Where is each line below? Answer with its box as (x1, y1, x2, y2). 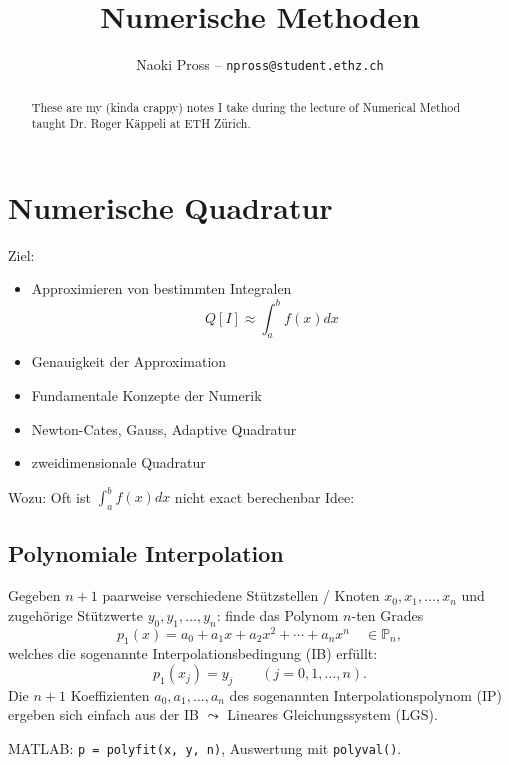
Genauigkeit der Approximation (31, 351, 227, 372)
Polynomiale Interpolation (8, 538, 284, 569)
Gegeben (8, 585, 61, 606)
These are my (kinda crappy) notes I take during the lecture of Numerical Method (31, 98, 461, 115)
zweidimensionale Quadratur (31, 452, 206, 473)
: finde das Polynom (216, 604, 339, 625)
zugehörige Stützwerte (8, 604, 144, 625)
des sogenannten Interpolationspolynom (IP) (229, 684, 502, 705)
